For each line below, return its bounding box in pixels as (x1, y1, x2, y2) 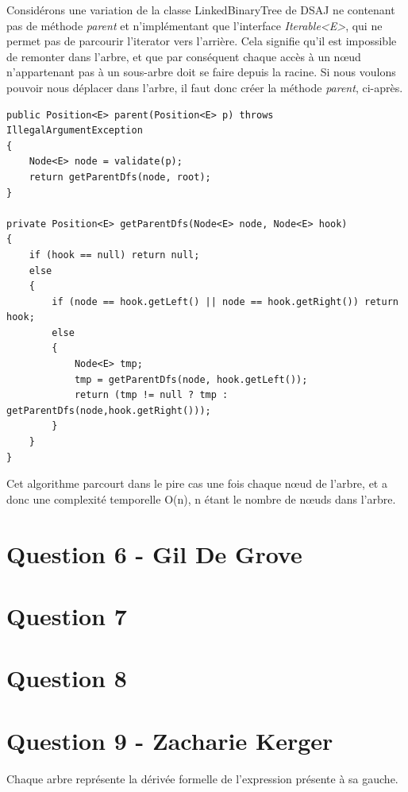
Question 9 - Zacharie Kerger (6, 724, 333, 756)
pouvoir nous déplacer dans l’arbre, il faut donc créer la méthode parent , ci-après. (6, 79, 403, 95)
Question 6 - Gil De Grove (6, 537, 302, 570)
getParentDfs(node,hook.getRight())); (6, 404, 211, 416)
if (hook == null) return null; (29, 249, 200, 261)
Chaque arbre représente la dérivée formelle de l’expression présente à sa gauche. (6, 770, 398, 786)
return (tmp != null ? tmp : (74, 389, 229, 401)
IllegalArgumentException (6, 125, 143, 137)
